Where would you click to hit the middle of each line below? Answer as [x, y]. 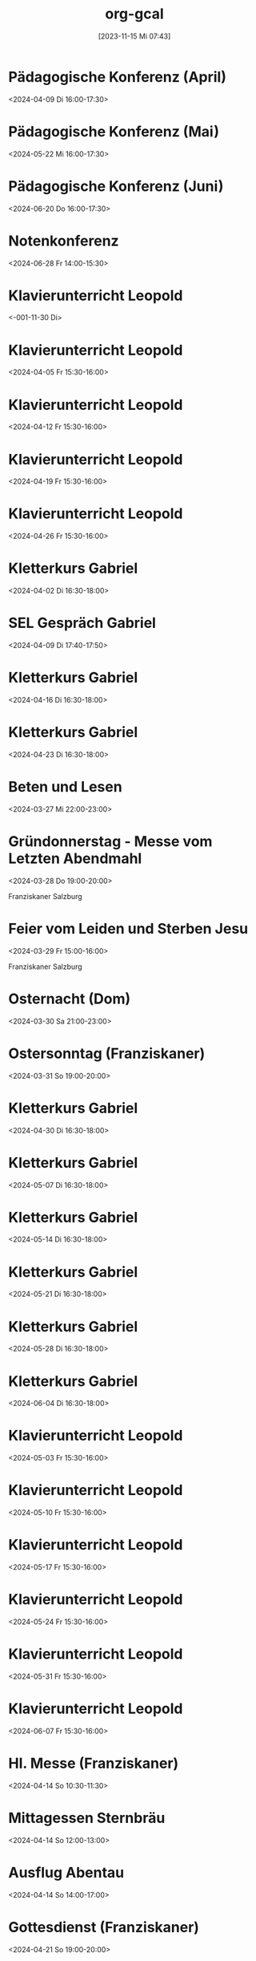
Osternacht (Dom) [70, 999]
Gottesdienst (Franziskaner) [104, 1927]
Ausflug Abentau [66, 1872]
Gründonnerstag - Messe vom [110, 842]
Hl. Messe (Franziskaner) [94, 1763]
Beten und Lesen [65, 787]
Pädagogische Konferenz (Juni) [116, 186]
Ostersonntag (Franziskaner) [107, 1053]
